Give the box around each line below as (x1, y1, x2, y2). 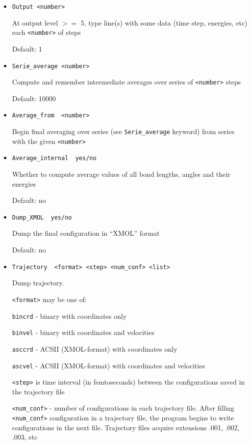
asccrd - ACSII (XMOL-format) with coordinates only (12, 343, 177, 354)
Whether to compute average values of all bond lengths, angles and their (12, 169, 230, 179)
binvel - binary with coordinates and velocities (12, 327, 154, 337)
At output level (12, 17, 58, 28)
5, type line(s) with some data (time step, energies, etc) (80, 17, 248, 28)
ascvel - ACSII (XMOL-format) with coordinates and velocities (12, 360, 205, 370)
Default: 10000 (12, 93, 56, 103)
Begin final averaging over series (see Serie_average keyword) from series (12, 126, 234, 137)
